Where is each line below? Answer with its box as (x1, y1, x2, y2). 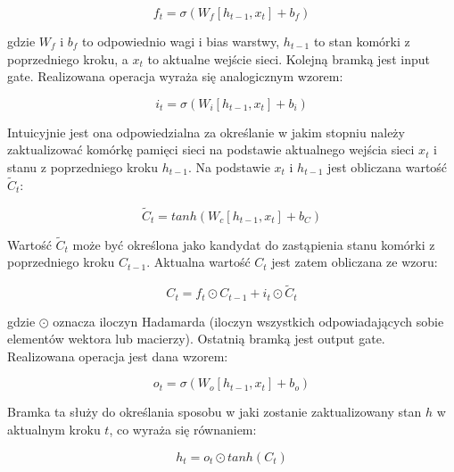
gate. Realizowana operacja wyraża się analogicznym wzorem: (7, 67, 343, 86)
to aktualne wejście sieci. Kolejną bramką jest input (147, 49, 430, 68)
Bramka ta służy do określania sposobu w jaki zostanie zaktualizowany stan (7, 402, 422, 421)
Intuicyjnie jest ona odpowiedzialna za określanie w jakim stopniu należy (7, 122, 405, 141)
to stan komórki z (313, 32, 410, 50)
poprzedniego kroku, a (7, 49, 128, 68)
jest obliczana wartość (327, 157, 448, 176)
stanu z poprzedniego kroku (7, 157, 158, 176)
